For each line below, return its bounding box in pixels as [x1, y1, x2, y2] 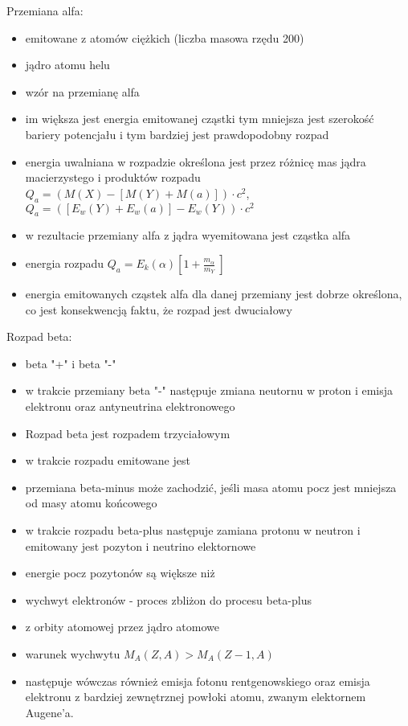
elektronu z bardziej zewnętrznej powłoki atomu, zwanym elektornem [25, 688, 366, 705]
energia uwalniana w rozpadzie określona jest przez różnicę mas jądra [25, 153, 366, 170]
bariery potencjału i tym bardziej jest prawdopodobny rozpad [25, 125, 329, 142]
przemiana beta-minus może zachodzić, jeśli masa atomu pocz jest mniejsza [25, 478, 397, 495]
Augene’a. [25, 703, 74, 720]
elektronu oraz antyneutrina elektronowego [25, 397, 235, 414]
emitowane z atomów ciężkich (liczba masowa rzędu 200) [25, 29, 304, 46]
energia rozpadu [25, 255, 104, 272]
